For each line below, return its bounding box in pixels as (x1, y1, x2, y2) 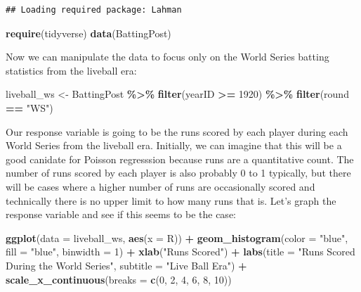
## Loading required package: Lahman (6, 5, 182, 15)
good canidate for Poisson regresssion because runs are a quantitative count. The (6, 151, 354, 166)
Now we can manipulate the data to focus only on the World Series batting (6, 49, 329, 64)
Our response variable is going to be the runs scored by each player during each (6, 124, 348, 139)
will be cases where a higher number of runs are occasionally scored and (6, 179, 315, 193)
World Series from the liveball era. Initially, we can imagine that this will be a (6, 138, 342, 153)
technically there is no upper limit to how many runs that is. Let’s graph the (6, 193, 336, 208)
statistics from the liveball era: (6, 63, 137, 77)
